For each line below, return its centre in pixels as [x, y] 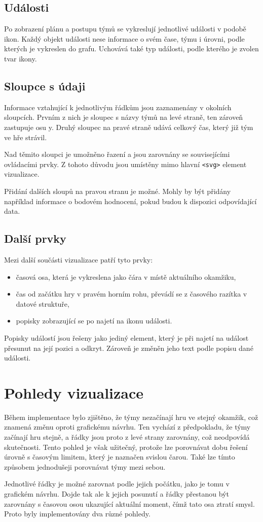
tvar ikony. [21, 58]
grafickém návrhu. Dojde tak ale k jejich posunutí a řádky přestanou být [117, 494]
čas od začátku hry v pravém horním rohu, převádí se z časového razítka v [131, 294]
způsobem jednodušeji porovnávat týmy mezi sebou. [85, 466]
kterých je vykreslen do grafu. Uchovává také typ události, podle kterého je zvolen [131, 48]
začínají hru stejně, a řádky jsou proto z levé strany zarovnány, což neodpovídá [127, 437]
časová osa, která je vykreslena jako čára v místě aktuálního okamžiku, [126, 276]
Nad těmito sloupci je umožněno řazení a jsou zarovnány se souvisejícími [117, 154]
